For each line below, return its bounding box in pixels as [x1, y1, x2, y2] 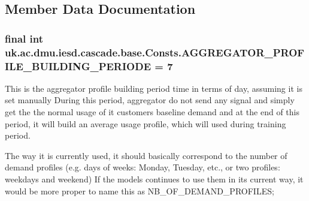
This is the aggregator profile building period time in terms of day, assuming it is [5, 82, 302, 94]
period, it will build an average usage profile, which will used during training [5, 117, 286, 130]
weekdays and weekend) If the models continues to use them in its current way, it [5, 173, 304, 185]
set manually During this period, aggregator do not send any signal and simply [5, 94, 295, 106]
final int [5, 31, 43, 46]
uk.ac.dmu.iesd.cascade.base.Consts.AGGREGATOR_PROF [5, 44, 305, 59]
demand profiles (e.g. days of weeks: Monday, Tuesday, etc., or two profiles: [5, 161, 280, 173]
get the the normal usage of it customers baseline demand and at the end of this [5, 106, 299, 118]
